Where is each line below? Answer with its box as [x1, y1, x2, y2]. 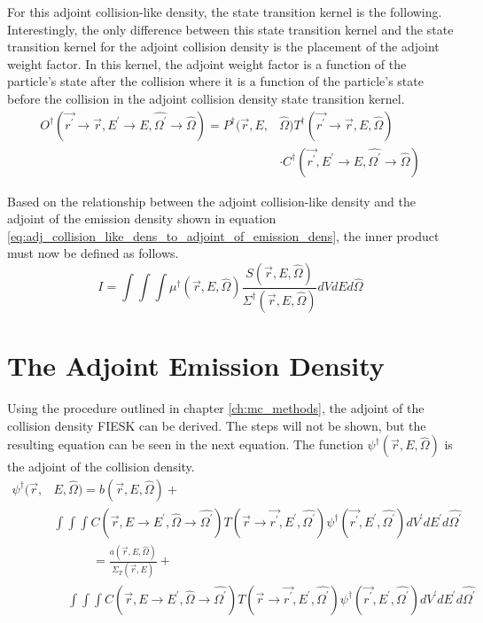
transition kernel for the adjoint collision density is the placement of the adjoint [7, 37, 440, 56]
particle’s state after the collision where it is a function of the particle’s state [7, 72, 424, 90]
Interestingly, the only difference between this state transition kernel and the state [7, 19, 454, 38]
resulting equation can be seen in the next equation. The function [7, 435, 363, 454]
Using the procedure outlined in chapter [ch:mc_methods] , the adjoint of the [7, 399, 425, 417]
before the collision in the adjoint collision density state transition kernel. [7, 89, 405, 107]
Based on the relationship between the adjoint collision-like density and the [7, 191, 416, 210]
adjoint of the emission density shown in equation [7, 209, 277, 228]
